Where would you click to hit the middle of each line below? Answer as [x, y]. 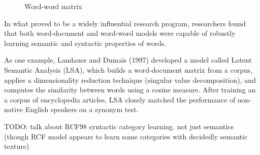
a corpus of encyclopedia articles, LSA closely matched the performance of [120, 99]
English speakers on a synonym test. [82, 109]
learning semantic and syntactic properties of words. [85, 43]
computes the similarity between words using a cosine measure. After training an [130, 90]
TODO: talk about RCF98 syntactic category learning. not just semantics [119, 126]
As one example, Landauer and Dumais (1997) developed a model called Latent [128, 60]
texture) [17, 146]
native [14, 109]
